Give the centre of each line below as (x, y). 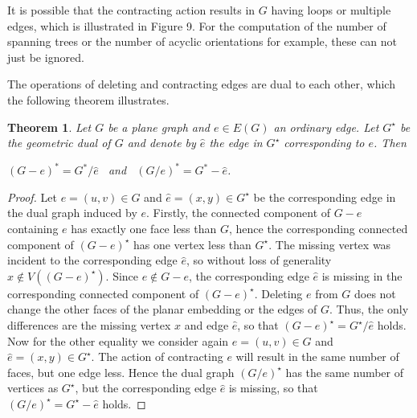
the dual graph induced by (72, 213)
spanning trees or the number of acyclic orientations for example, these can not (202, 41)
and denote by (161, 143)
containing (33, 229)
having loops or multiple (331, 10)
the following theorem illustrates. (88, 99)
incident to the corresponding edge (92, 260)
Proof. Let (32, 197)
